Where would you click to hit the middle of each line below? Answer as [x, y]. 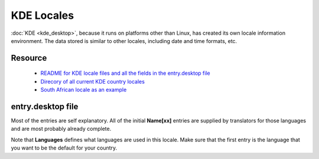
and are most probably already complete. [61, 129]
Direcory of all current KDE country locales [92, 81]
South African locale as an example [84, 90]
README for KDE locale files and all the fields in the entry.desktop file [125, 73]
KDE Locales [42, 15]
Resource [29, 58]
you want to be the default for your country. [64, 148]
